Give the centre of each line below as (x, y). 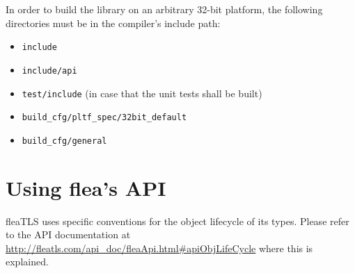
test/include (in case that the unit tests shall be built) (142, 93)
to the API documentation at (68, 234)
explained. (27, 262)
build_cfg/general (64, 141)
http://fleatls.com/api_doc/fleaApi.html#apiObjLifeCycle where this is (159, 248)
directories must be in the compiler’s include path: (113, 23)
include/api (49, 71)
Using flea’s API (86, 187)
